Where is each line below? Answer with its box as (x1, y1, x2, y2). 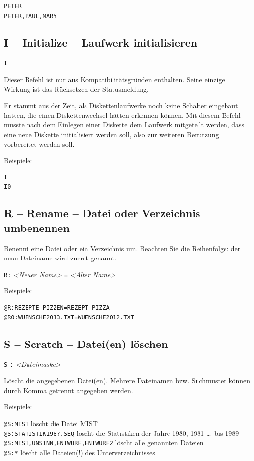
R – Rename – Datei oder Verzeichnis (4, 205, 200, 221)
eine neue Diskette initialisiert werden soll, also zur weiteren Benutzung (4, 129, 219, 140)
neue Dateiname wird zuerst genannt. (4, 253, 117, 263)
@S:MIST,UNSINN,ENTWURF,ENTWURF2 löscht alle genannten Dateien (4, 437, 204, 448)
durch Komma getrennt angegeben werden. (4, 385, 133, 395)
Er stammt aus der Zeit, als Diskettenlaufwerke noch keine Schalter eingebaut (4, 100, 238, 111)
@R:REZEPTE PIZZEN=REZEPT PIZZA (4, 304, 110, 312)
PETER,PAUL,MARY (4, 12, 57, 20)
